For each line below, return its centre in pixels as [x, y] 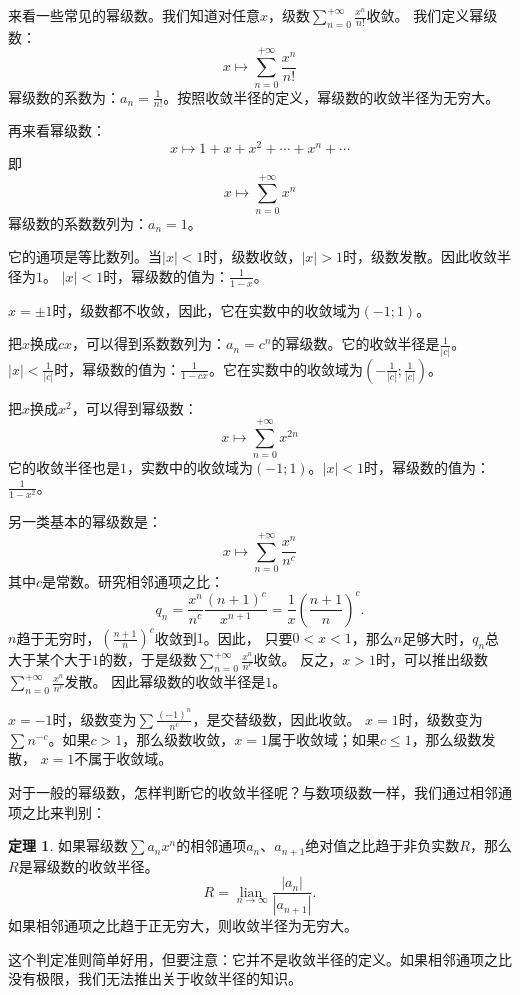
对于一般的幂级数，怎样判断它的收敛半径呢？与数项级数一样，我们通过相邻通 [260, 791]
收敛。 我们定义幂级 [432, 15]
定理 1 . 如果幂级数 [68, 845]
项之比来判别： [57, 811]
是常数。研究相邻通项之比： [133, 580]
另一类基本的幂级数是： [85, 521]
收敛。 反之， [298, 659]
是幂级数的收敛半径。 [88, 865]
